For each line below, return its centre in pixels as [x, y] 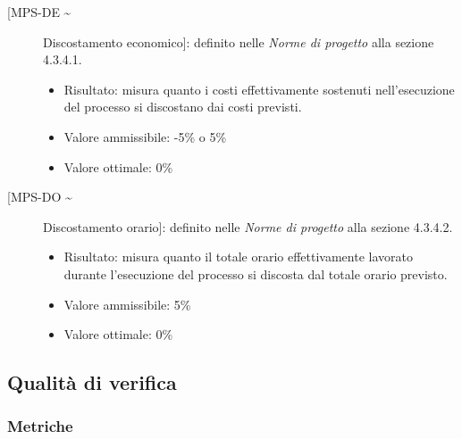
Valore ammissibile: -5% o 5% [145, 136]
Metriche [40, 426]
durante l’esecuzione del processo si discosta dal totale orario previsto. [256, 273]
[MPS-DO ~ [40, 197]
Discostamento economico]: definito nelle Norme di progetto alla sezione [239, 41]
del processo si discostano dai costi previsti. [183, 107]
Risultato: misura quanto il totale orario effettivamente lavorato [238, 257]
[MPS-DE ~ [39, 12]
